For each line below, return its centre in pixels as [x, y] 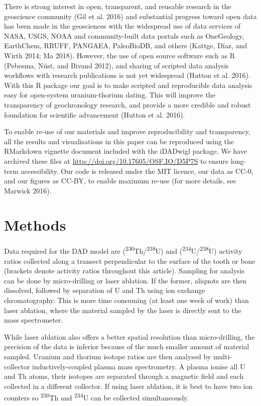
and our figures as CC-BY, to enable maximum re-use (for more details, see [120, 181]
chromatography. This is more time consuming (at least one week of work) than [126, 300]
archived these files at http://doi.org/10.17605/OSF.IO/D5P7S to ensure [116, 161]
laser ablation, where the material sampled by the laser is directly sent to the [123, 310]
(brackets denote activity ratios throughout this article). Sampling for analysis [124, 271]
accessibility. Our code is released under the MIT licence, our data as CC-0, [137, 171]
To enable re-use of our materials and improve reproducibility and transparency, [127, 131]
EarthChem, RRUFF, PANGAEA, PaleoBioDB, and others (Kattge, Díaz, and [126, 45]
